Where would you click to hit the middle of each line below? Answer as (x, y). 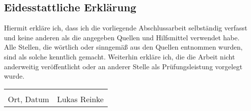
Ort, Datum (29, 99)
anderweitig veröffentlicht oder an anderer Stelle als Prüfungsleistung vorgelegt (123, 66)
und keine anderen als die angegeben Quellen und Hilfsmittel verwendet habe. (122, 37)
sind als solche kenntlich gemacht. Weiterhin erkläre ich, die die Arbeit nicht (120, 56)
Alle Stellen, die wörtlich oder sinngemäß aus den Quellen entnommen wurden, (123, 47)
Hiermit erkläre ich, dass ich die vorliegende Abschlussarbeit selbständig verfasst (126, 28)
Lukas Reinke (80, 99)
